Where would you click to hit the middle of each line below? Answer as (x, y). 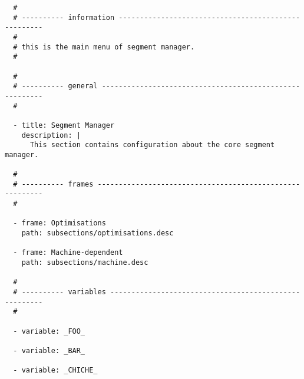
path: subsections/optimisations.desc (98, 233)
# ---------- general (55, 86)
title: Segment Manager (68, 125)
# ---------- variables (60, 292)
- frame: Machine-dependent (68, 253)
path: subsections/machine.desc (85, 263)
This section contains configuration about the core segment (152, 145)
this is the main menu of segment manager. (108, 47)
